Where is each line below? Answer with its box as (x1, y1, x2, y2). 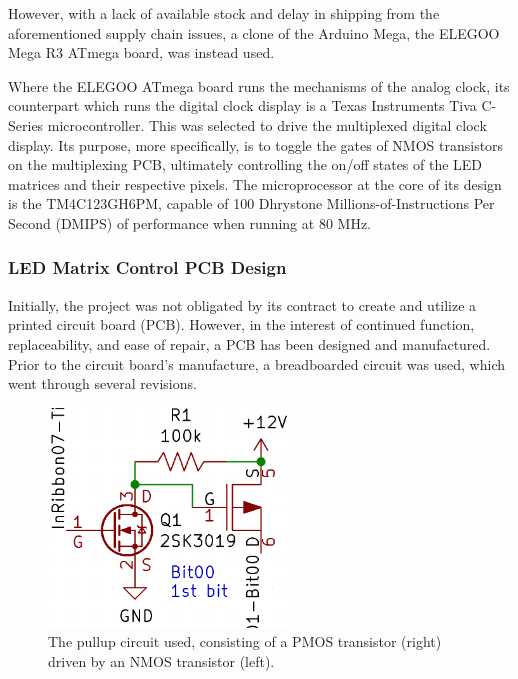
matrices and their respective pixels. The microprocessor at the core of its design (8, 173, 502, 194)
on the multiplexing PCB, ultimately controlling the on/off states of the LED (8, 154, 483, 175)
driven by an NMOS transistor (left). (48, 650, 275, 671)
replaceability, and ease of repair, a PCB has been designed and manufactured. (8, 333, 491, 354)
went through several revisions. (8, 373, 197, 394)
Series (8, 114, 44, 135)
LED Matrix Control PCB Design (8, 255, 287, 280)
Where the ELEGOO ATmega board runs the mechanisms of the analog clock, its (8, 75, 510, 96)
